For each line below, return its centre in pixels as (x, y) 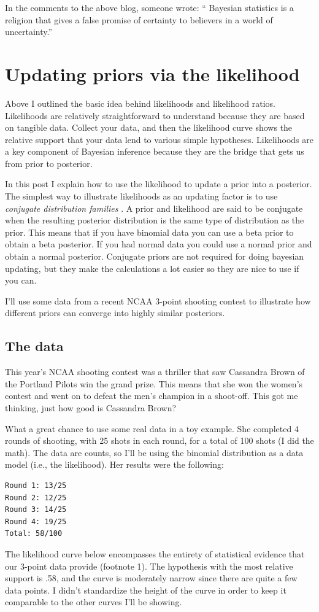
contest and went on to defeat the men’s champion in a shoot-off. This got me (152, 396)
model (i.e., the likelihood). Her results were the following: (114, 464)
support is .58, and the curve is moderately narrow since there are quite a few (151, 578)
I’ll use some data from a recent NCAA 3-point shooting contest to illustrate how (158, 300)
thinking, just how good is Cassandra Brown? (91, 407)
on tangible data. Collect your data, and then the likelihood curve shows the (149, 127)
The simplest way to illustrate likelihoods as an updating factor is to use (141, 196)
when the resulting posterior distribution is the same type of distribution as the (155, 220)
